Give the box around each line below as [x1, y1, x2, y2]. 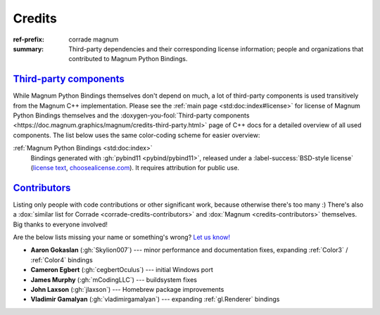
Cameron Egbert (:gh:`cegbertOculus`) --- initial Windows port [30, 266, 214, 274]
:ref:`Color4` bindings [30, 255, 93, 264]
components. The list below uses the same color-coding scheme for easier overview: [13, 131, 260, 139]
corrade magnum [68, 35, 119, 44]
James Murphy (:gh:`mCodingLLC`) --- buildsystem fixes [30, 275, 197, 284]
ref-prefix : [13, 35, 45, 44]
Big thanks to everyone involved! [13, 220, 108, 229]
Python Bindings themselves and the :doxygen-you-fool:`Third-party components [13, 111, 250, 120]
